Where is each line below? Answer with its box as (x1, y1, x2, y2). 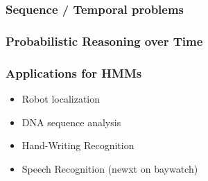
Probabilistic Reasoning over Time (6, 32, 203, 49)
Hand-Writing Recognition (21, 138, 135, 153)
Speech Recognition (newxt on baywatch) (21, 161, 198, 175)
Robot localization (21, 91, 101, 105)
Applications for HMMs (6, 64, 142, 81)
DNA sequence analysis (21, 114, 121, 129)
